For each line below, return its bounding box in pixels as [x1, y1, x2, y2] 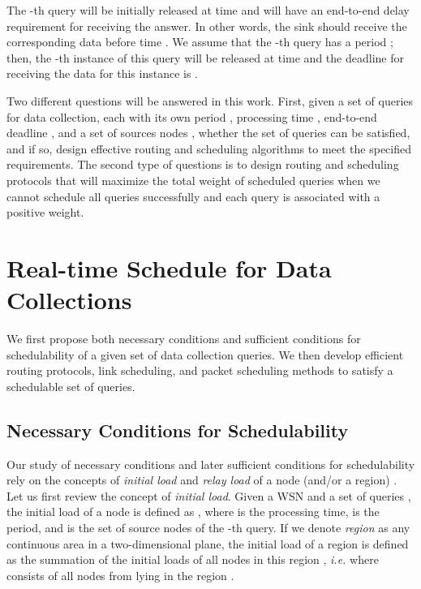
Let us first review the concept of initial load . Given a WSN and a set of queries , [6, 487, 411, 504]
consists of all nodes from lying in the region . [6, 566, 234, 583]
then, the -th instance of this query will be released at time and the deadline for [6, 49, 404, 66]
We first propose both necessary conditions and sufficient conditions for [6, 330, 361, 347]
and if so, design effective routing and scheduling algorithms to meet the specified [6, 140, 411, 157]
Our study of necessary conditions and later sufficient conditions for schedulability [6, 455, 415, 472]
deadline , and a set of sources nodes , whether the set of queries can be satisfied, [6, 124, 410, 141]
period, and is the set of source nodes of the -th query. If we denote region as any [6, 518, 410, 535]
